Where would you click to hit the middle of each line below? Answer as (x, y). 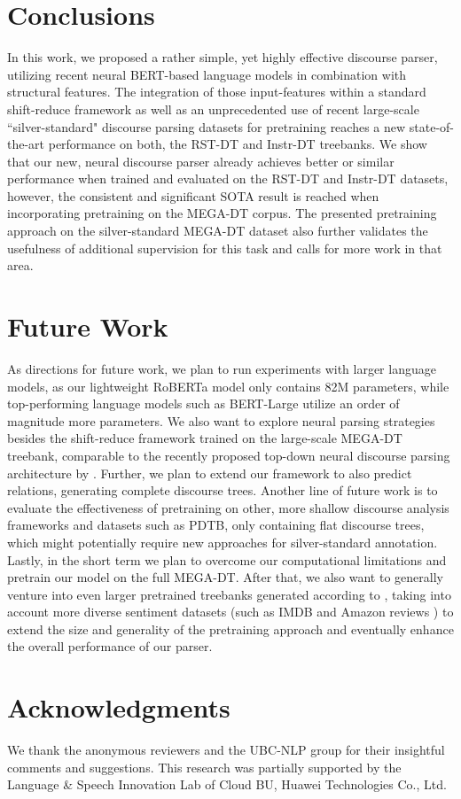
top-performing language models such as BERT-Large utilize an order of (203, 403)
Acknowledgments (119, 707)
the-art (26, 144)
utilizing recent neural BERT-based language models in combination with (207, 74)
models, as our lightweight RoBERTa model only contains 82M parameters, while (228, 386)
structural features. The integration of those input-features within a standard (217, 92)
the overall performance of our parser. (110, 646)
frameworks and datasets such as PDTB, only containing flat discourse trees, (216, 525)
